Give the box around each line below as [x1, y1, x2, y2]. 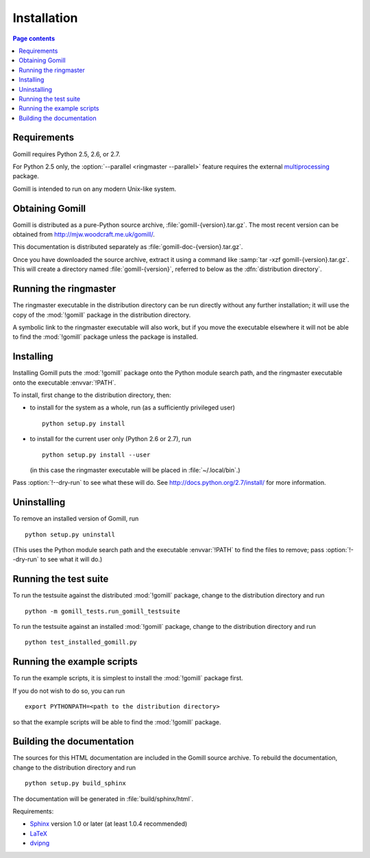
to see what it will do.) [40, 556, 103, 564]
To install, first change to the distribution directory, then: [12, 391, 171, 399]
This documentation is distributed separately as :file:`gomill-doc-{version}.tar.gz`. [12, 243, 243, 251]
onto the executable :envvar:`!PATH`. [12, 378, 116, 387]
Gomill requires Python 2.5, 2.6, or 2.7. [12, 150, 121, 158]
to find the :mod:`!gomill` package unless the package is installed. [12, 333, 199, 341]
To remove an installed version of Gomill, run [12, 514, 139, 523]
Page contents [12, 34, 55, 43]
